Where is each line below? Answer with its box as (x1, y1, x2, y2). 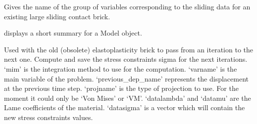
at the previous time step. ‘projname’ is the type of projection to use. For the (4, 83, 239, 93)
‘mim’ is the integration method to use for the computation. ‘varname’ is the (4, 63, 237, 74)
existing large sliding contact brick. (4, 11, 110, 21)
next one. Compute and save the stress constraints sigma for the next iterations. (4, 54, 248, 64)
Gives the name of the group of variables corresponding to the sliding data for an (4, 1, 251, 11)
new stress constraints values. (4, 112, 93, 122)
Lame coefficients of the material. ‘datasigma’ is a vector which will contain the (4, 102, 245, 113)
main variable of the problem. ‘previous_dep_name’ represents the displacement (4, 73, 249, 83)
